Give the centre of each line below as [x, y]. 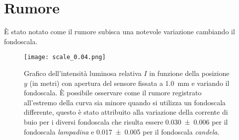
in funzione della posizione [189, 73]
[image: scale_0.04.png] [65, 57]
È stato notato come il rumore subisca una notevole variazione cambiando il [119, 32]
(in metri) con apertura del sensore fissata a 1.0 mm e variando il [129, 83]
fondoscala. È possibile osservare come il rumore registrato [113, 93]
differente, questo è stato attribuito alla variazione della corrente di [126, 112]
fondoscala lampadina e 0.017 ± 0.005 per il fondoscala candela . [122, 131]
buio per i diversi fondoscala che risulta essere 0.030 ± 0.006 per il [126, 121]
